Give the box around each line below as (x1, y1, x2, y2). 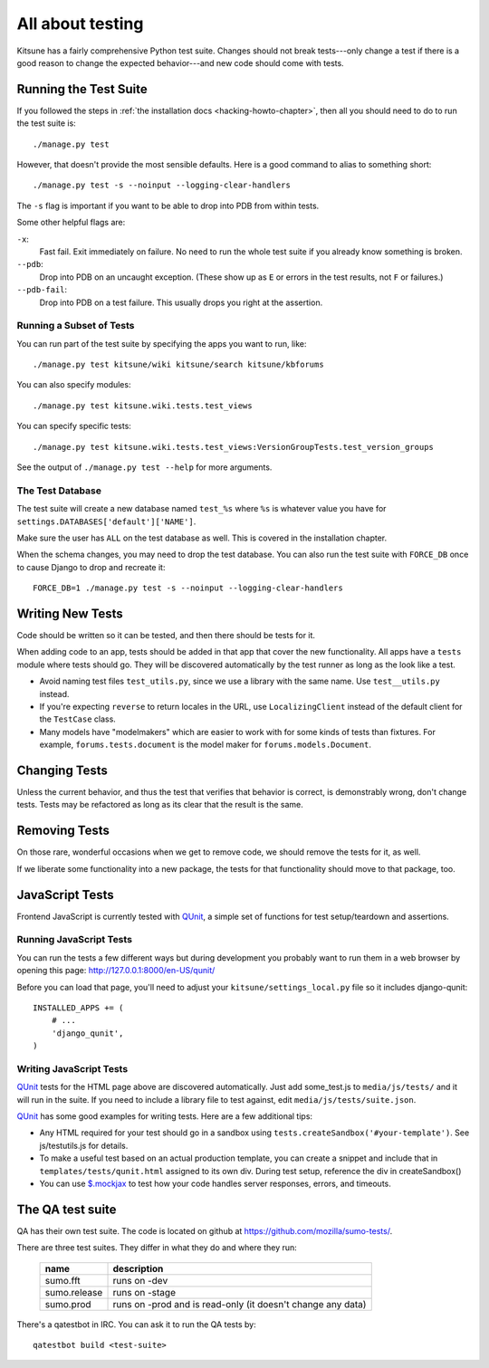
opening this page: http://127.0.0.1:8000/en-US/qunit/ (16, 965, 216, 976)
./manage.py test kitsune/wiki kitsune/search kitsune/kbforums (33, 359, 325, 370)
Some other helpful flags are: (16, 217, 126, 228)
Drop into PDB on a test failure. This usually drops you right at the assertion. (39, 297, 323, 308)
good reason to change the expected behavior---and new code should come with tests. (16, 57, 344, 68)
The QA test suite (16, 1201, 117, 1217)
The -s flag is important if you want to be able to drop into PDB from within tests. (16, 200, 320, 211)
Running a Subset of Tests (16, 320, 135, 332)
